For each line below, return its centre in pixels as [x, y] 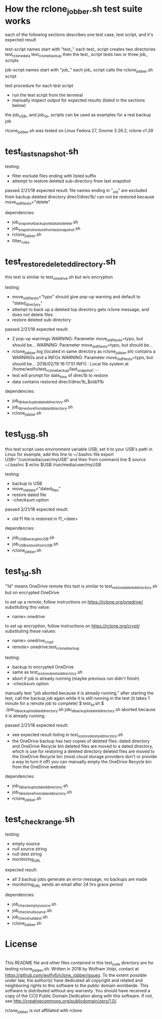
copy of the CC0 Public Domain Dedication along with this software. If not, [79, 996]
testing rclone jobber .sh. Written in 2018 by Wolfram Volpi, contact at [72, 969]
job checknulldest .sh [30, 917]
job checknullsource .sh [32, 911]
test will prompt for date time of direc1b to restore [60, 376]
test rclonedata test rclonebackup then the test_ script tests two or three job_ [76, 55]
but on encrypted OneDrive [32, 593]
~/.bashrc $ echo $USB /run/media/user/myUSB [53, 465]
